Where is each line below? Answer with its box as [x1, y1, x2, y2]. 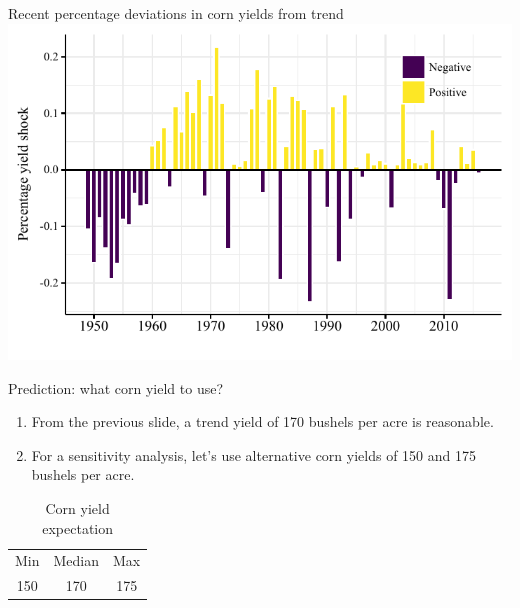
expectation [42, 517, 114, 538]
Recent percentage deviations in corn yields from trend [8, 3, 344, 23]
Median [53, 550, 100, 571]
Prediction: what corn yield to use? [8, 377, 224, 398]
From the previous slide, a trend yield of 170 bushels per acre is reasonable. [31, 411, 494, 432]
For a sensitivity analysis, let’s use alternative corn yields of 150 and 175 [31, 444, 476, 465]
